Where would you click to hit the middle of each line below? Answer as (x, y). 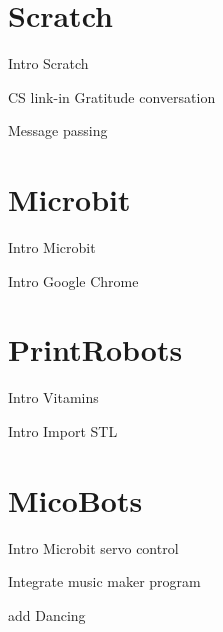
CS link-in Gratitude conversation (112, 96)
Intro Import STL (63, 430)
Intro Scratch (48, 63)
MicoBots (75, 499)
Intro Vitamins (53, 397)
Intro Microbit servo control (93, 547)
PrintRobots (95, 349)
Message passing (58, 130)
